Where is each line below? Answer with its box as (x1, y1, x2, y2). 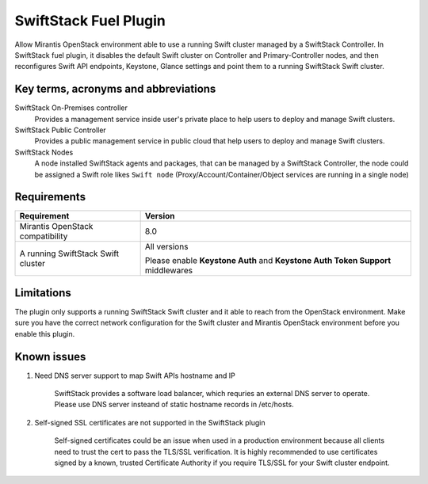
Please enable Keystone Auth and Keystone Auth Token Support (144, 255, 392, 266)
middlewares (144, 265, 193, 276)
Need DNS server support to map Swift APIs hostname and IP (34, 371, 235, 380)
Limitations (14, 286, 71, 299)
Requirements (14, 190, 86, 204)
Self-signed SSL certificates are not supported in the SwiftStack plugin (34, 417, 266, 427)
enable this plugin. (14, 329, 75, 338)
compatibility (19, 231, 68, 242)
